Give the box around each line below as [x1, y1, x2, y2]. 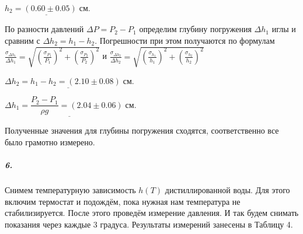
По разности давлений [5, 23, 84, 35]
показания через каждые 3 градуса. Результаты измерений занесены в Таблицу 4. [5, 218, 293, 230]
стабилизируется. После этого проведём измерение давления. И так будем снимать [5, 207, 299, 219]
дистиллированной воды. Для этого [165, 184, 290, 196]
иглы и [271, 23, 296, 35]
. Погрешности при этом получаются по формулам [95, 34, 275, 46]
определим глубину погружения [139, 23, 252, 35]
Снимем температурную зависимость [5, 184, 136, 196]
